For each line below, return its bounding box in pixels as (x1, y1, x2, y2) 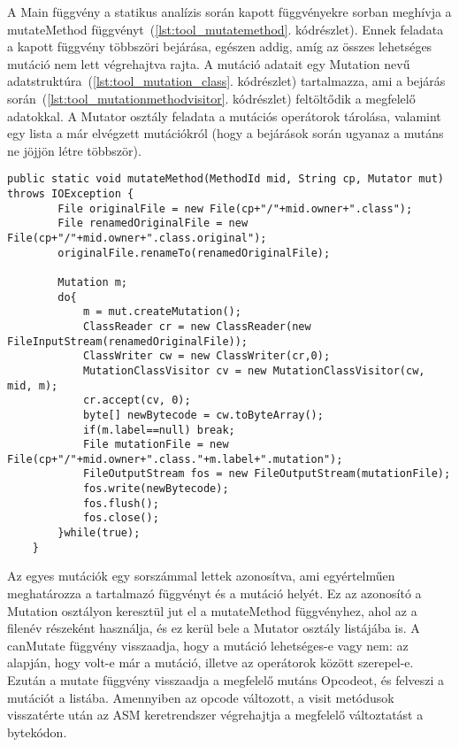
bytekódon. (7, 722, 67, 741)
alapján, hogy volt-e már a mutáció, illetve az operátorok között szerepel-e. (7, 653, 414, 672)
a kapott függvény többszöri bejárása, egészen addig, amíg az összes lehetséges (7, 37, 432, 56)
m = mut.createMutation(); (82, 305, 241, 319)
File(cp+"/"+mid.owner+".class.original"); (7, 231, 267, 244)
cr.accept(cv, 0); (82, 394, 191, 407)
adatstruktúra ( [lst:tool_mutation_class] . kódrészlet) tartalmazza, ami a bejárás (7, 72, 446, 90)
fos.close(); (82, 512, 159, 525)
